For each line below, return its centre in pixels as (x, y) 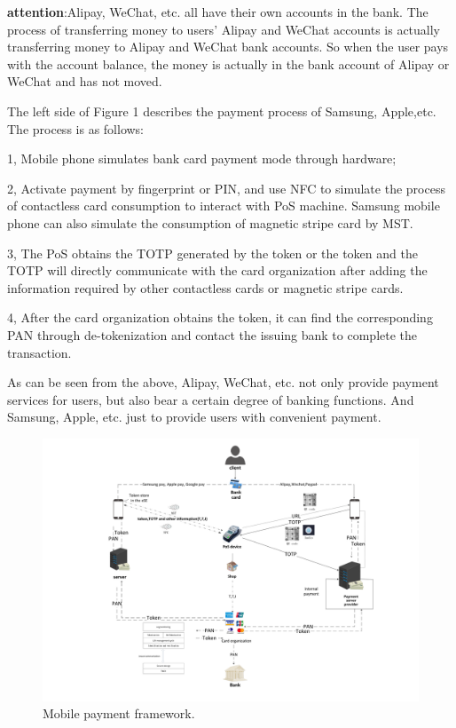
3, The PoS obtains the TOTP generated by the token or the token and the (212, 253)
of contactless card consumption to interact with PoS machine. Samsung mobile (224, 206)
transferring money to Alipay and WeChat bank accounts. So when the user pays (228, 47)
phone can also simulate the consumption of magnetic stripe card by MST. (210, 222)
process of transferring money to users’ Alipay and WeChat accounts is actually (224, 29)
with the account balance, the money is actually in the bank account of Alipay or (228, 63)
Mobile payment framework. (119, 713)
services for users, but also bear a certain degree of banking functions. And (211, 399)
